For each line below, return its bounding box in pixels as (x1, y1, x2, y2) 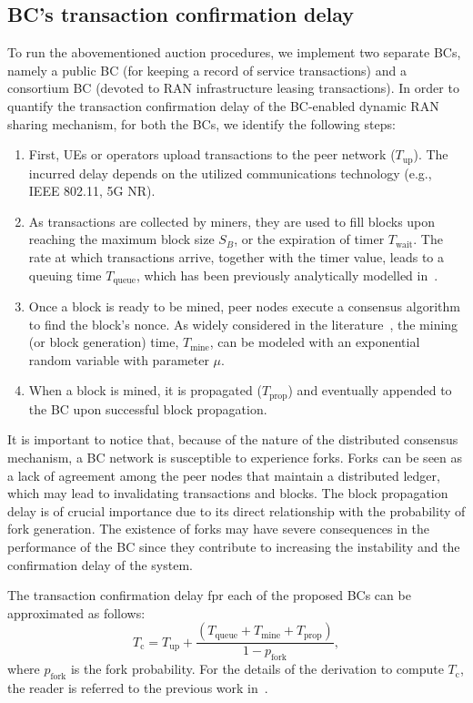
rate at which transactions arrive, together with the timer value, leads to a (28, 248, 445, 266)
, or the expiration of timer (234, 229, 385, 249)
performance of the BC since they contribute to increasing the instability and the (7, 537, 460, 556)
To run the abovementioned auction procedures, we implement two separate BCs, (7, 43, 461, 62)
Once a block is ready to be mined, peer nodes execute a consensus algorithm (28, 297, 460, 316)
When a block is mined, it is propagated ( (28, 381, 262, 400)
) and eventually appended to (287, 381, 452, 400)
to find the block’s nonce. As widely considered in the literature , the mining (28, 314, 458, 333)
